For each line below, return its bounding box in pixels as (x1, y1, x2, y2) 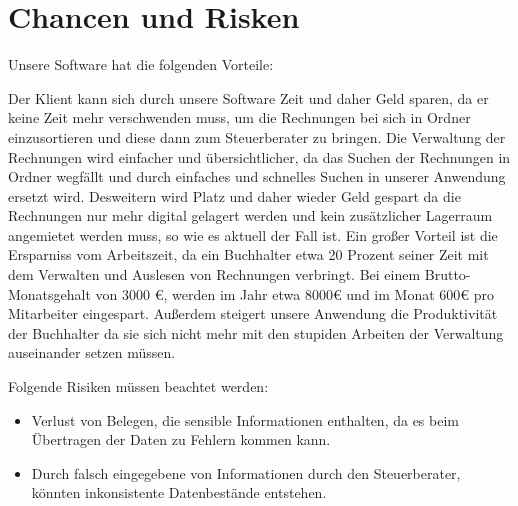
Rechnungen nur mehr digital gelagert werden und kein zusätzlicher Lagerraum (8, 205, 493, 226)
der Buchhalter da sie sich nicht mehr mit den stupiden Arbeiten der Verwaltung (8, 322, 504, 343)
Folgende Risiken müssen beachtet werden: (8, 376, 269, 397)
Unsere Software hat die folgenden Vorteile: (8, 54, 274, 75)
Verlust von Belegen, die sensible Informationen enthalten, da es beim (31, 409, 459, 430)
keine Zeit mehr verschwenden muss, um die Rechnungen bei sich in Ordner (8, 107, 471, 128)
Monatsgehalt (8, 283, 91, 304)
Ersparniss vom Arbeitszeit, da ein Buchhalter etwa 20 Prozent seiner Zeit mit (8, 244, 489, 265)
